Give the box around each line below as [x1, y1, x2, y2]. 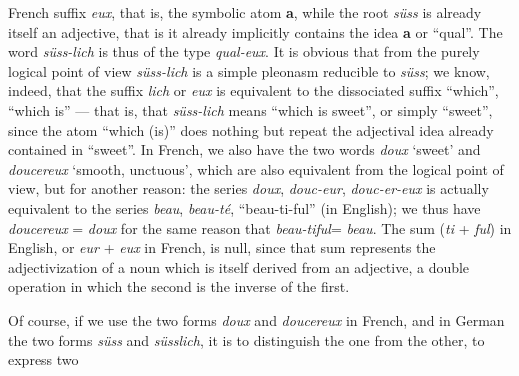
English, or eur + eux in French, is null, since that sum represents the [8, 237, 436, 258]
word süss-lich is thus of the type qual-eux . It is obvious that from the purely [8, 41, 480, 62]
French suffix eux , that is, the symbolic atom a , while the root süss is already [8, 2, 482, 22]
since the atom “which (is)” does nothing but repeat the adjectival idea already [8, 119, 494, 140]
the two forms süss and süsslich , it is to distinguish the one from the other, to [8, 329, 485, 350]
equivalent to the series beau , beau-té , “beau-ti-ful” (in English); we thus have [8, 197, 481, 218]
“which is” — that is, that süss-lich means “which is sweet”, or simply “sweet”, [8, 99, 493, 120]
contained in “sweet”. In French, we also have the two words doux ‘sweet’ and [8, 139, 481, 160]
